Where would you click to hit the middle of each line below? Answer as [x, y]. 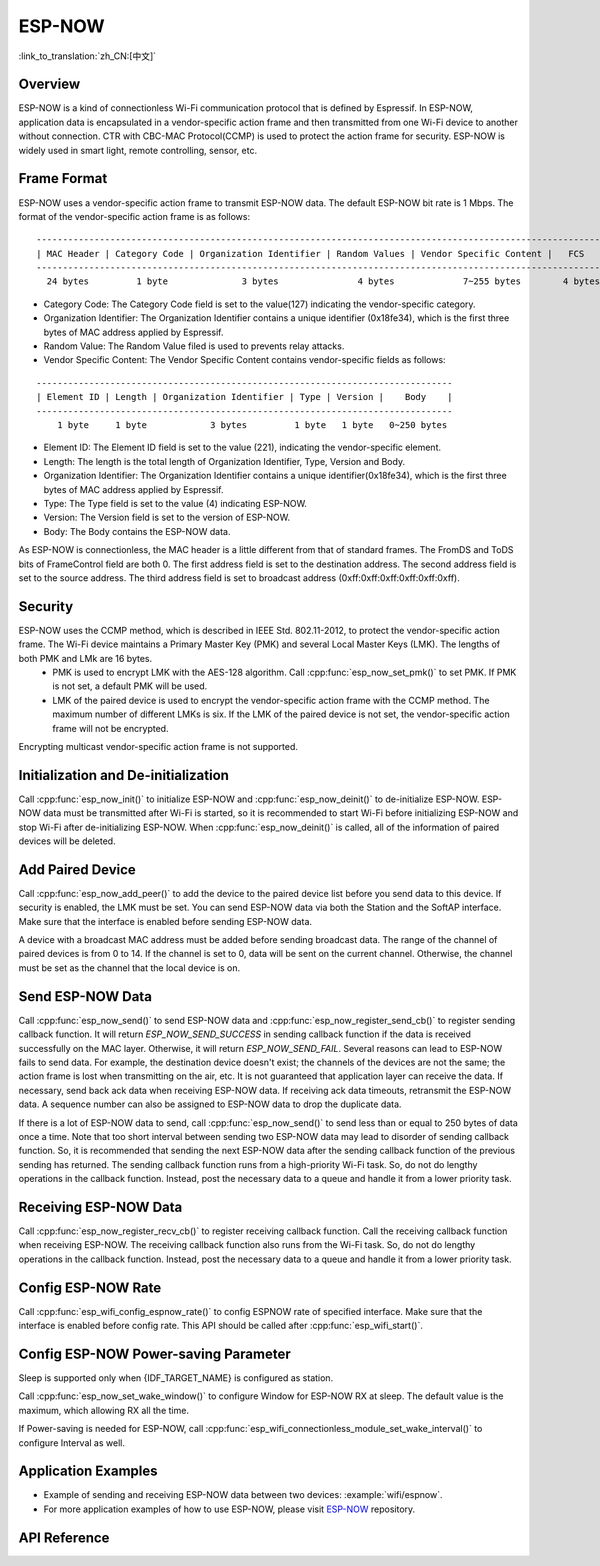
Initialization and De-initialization [124, 775]
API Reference [64, 1537]
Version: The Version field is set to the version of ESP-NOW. [166, 517]
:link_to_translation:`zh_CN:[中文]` [87, 56]
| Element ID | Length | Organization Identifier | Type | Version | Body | [244, 397]
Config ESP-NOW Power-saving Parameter [154, 1353]
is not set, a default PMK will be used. [130, 686]
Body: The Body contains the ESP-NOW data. [137, 531]
